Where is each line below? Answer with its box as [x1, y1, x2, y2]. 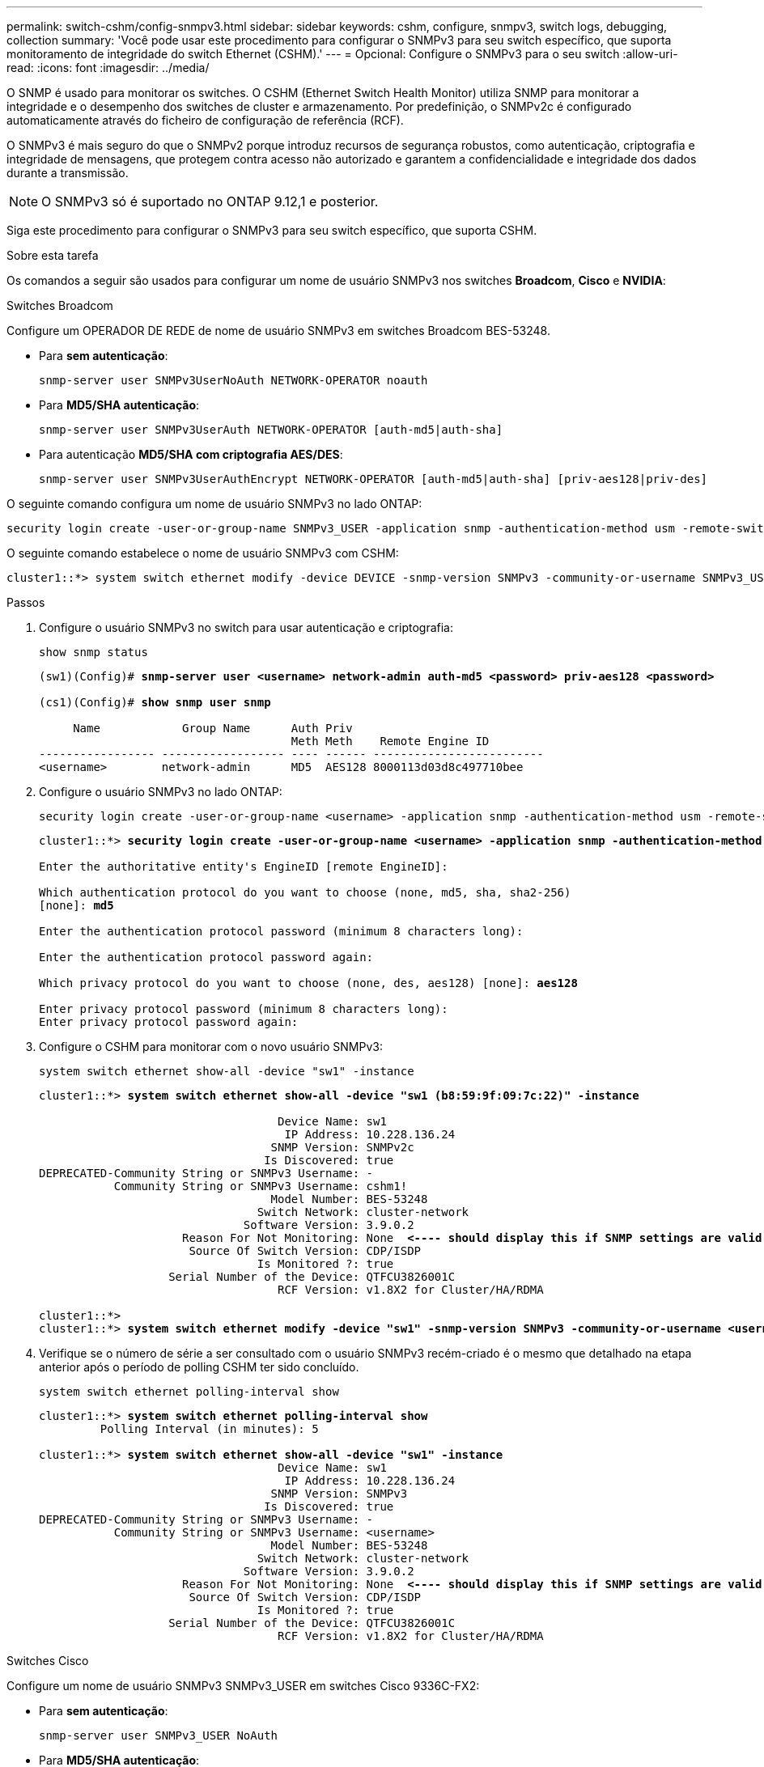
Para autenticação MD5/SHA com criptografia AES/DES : [39, 447, 343, 461]
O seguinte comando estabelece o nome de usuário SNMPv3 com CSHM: [6, 546, 399, 560]
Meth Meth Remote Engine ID [291, 735, 490, 748]
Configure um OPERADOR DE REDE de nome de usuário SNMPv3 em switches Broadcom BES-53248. [6, 324, 550, 337]
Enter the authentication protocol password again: [39, 951, 374, 964]
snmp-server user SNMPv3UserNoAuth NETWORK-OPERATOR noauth [39, 374, 428, 387]
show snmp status [39, 646, 148, 659]
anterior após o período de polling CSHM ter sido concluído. [39, 1360, 359, 1374]
